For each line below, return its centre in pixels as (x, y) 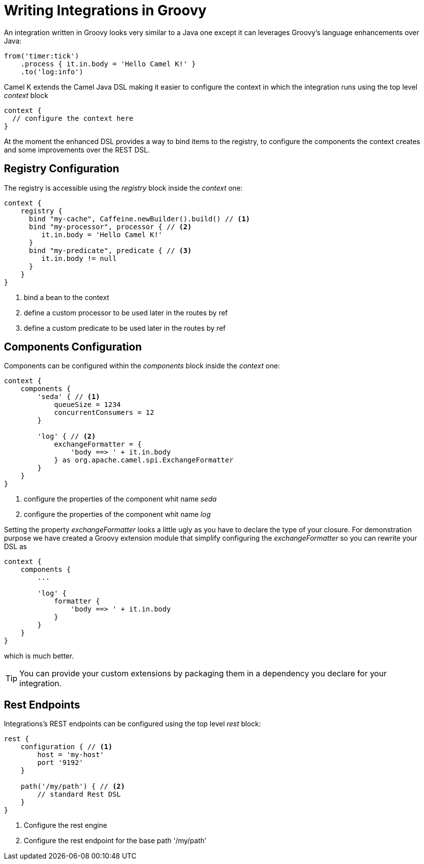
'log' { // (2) (67, 436)
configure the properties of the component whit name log (117, 514)
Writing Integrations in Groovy (105, 10)
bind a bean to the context (67, 297)
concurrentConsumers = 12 (104, 413)
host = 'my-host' (71, 755)
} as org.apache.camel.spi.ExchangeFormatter (144, 460)
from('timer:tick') (42, 56)
